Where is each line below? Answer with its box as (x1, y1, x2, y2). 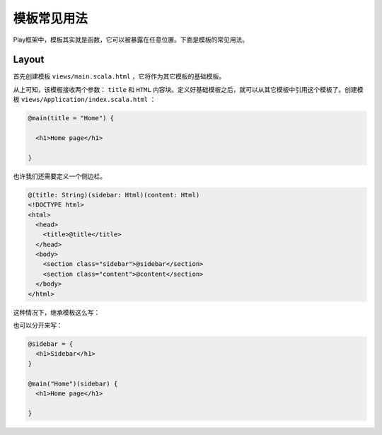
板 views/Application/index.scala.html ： (13, 95, 156, 104)
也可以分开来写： (13, 321, 63, 330)
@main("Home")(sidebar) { (28, 379, 118, 388)
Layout (13, 54, 45, 66)
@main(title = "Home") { (28, 114, 115, 122)
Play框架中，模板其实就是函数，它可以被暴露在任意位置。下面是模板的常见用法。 (13, 35, 249, 44)
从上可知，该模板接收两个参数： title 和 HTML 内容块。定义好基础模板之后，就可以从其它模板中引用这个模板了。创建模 (13, 85, 364, 93)
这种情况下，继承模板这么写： (13, 308, 100, 316)
